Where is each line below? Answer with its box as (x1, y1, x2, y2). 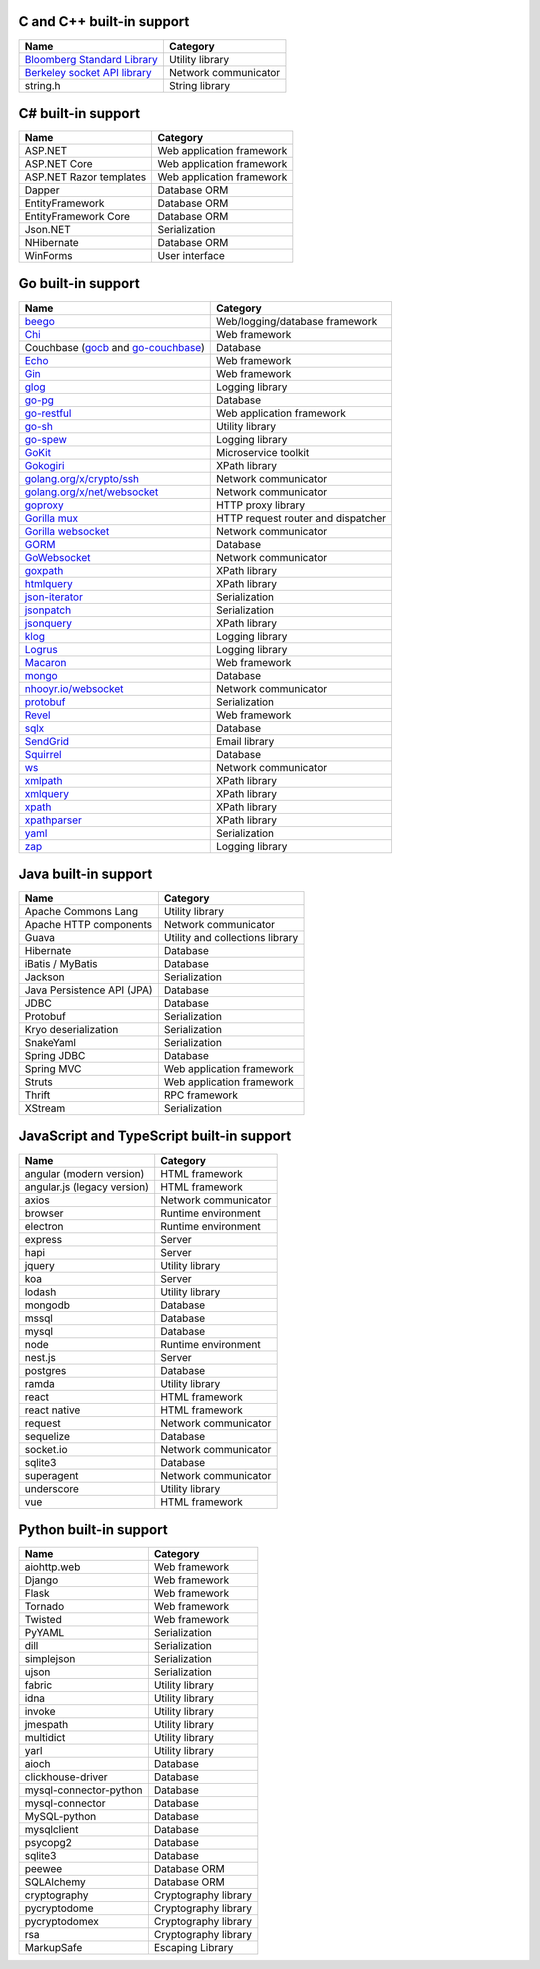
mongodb (24, 1298, 70, 1312)
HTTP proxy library (215, 498, 306, 512)
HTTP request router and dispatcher (215, 511, 387, 525)
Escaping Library (153, 1941, 234, 1955)
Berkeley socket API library (24, 65, 152, 79)
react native (24, 1403, 81, 1417)
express (24, 1232, 63, 1246)
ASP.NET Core (24, 157, 94, 171)
